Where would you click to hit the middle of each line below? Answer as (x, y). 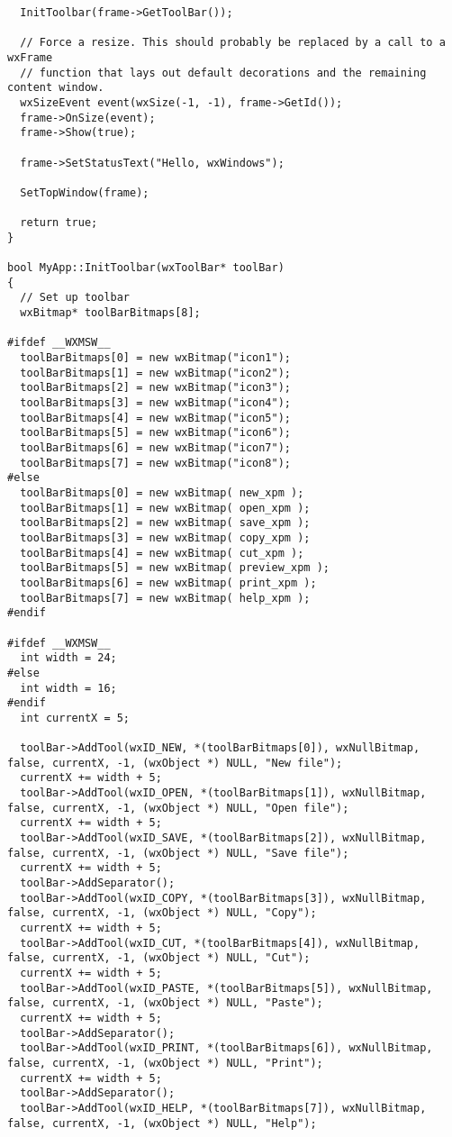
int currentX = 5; (75, 718)
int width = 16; (68, 688)
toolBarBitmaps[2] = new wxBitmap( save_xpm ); (165, 523)
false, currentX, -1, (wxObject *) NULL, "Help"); (162, 1123)
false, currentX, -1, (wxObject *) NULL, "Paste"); (165, 1003)
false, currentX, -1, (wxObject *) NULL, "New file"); (175, 763)
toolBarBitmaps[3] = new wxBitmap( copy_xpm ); (165, 537)
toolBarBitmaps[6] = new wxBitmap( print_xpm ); (168, 582)
